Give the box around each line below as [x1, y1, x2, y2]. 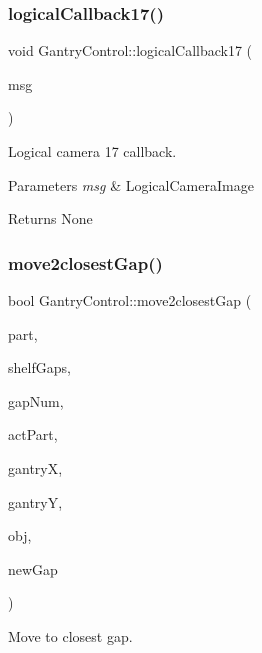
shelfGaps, [8, 357, 71, 378]
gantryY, [8, 491, 63, 512]
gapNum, [8, 390, 64, 411]
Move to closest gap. [8, 625, 133, 646]
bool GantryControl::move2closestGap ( [8, 290, 252, 310]
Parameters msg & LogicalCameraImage [8, 174, 254, 195]
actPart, [8, 424, 58, 445]
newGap [8, 558, 58, 579]
